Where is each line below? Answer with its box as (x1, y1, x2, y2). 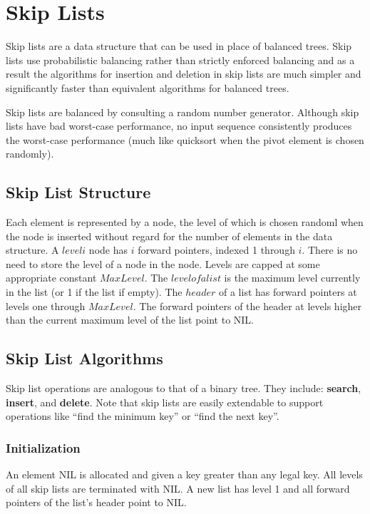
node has (88, 242, 128, 257)
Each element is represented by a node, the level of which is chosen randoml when (6, 215, 364, 230)
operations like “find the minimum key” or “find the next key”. (6, 408, 279, 423)
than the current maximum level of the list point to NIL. (6, 312, 255, 327)
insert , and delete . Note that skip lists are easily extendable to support (6, 394, 324, 409)
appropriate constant (6, 270, 97, 285)
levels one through (6, 298, 86, 313)
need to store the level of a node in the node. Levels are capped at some (6, 256, 320, 271)
